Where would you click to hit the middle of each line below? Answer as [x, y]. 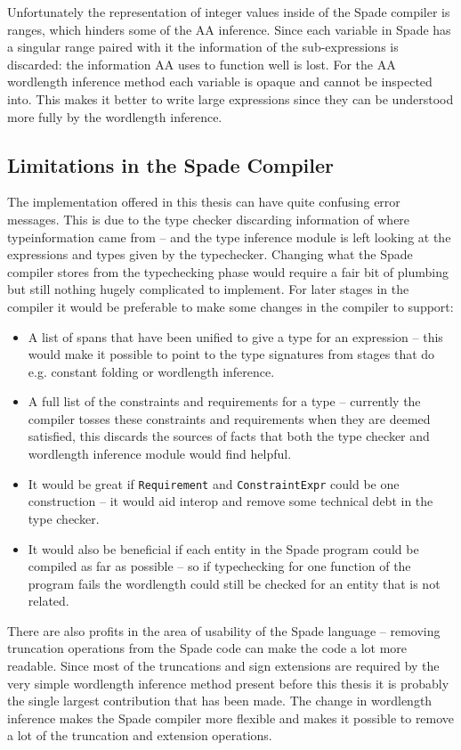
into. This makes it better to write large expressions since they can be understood [230, 98]
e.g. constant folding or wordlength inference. [151, 371]
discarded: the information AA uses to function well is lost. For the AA [202, 64]
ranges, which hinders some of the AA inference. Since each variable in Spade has [229, 29]
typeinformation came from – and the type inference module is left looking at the [229, 236]
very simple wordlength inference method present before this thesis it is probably [228, 683]
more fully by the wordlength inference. [115, 116]
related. [49, 601]
